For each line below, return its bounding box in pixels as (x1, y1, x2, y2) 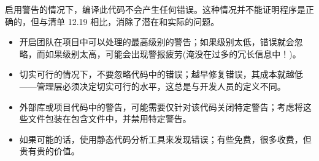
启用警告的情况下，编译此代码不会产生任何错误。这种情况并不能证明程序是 (5, 3, 306, 15)
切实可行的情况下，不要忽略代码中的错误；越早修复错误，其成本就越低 (19, 68, 303, 80)
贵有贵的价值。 (19, 145, 80, 157)
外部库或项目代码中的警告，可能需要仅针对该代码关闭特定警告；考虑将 (19, 100, 303, 113)
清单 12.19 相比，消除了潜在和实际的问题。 (47, 15, 220, 27)
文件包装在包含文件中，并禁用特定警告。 (28, 112, 191, 125)
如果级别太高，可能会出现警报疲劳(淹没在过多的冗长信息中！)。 (45, 47, 301, 60)
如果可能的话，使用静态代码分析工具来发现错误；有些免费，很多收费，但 (19, 132, 312, 145)
